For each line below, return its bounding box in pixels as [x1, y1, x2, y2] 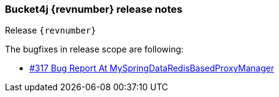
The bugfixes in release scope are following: [5, 44, 184, 55]
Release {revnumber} [5, 25, 96, 36]
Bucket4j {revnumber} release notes [5, 3, 183, 15]
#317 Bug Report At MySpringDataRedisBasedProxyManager [29, 63, 274, 74]
